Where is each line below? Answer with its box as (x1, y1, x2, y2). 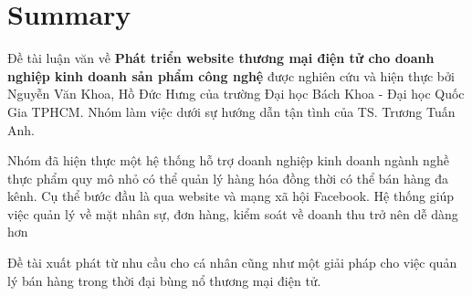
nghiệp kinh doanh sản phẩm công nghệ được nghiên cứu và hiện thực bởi (7, 66, 455, 85)
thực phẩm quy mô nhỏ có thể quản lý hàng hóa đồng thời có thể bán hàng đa (7, 168, 449, 187)
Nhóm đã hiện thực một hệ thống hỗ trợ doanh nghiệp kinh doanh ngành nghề (7, 151, 449, 170)
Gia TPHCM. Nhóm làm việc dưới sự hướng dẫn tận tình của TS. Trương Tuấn (7, 101, 456, 121)
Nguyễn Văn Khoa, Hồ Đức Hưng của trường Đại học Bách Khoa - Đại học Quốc (7, 84, 465, 103)
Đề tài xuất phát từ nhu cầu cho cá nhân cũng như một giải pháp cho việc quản (7, 253, 457, 272)
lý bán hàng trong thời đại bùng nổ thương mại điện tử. (7, 270, 321, 290)
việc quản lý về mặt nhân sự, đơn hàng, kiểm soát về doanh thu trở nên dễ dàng (7, 204, 458, 223)
